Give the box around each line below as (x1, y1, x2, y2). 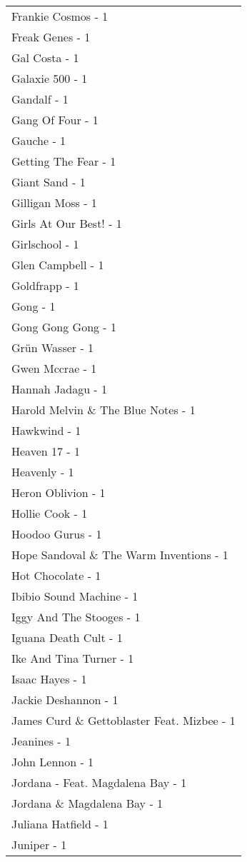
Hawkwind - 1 (11, 422, 81, 438)
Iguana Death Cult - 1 (11, 629, 123, 646)
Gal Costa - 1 (11, 49, 79, 66)
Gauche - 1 (11, 132, 66, 149)
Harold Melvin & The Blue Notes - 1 (11, 401, 196, 418)
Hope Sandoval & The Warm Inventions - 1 (11, 546, 228, 563)
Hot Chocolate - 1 (11, 567, 101, 583)
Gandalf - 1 (11, 91, 69, 107)
